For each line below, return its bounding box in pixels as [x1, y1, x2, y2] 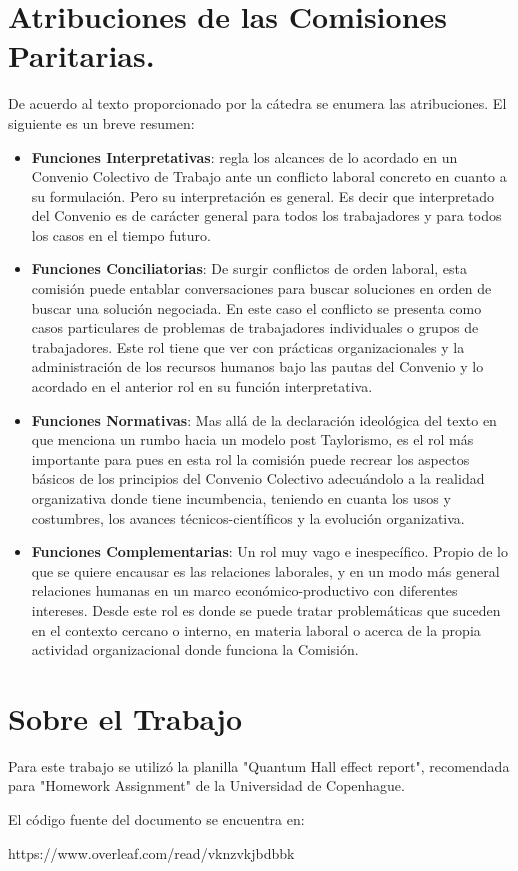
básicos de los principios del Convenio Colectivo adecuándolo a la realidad [31, 468, 485, 489]
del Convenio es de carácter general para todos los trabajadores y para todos [31, 205, 502, 226]
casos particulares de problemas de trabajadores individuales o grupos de [31, 317, 479, 338]
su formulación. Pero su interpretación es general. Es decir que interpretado [31, 185, 495, 206]
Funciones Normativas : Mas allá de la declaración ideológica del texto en [31, 409, 497, 430]
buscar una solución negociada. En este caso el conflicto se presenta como [31, 297, 482, 318]
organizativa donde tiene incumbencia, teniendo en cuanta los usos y [31, 488, 451, 508]
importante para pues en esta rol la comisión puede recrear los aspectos [31, 448, 470, 469]
